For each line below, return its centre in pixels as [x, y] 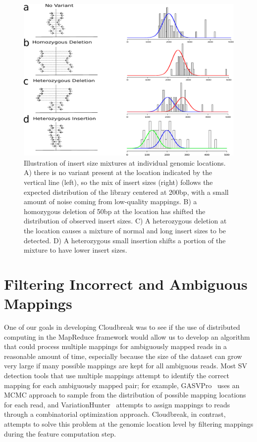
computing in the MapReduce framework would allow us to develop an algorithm [127, 336]
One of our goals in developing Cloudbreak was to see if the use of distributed [122, 327]
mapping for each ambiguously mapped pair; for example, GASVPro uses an [122, 385]
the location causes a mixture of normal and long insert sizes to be [125, 230]
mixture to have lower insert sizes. [76, 250]
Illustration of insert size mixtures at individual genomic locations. [125, 162]
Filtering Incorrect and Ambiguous [126, 284]
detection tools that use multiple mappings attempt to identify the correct [117, 376]
